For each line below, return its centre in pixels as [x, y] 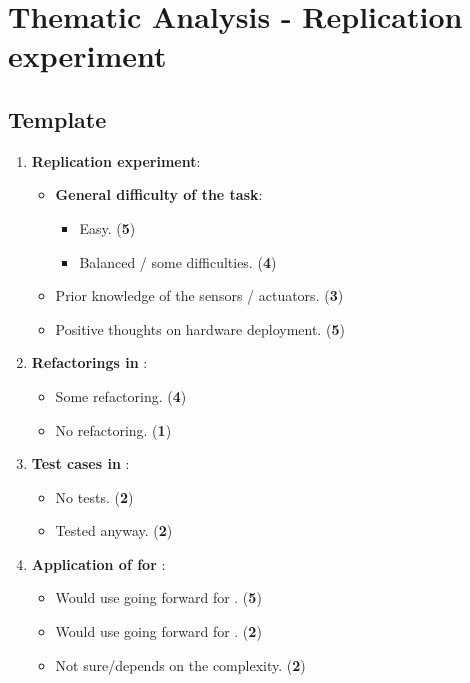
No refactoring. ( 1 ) [113, 429]
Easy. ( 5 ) [107, 227]
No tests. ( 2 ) [94, 496]
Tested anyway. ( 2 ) [114, 530]
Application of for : [98, 563]
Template [57, 118]
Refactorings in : [89, 362]
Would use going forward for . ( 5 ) [158, 597]
